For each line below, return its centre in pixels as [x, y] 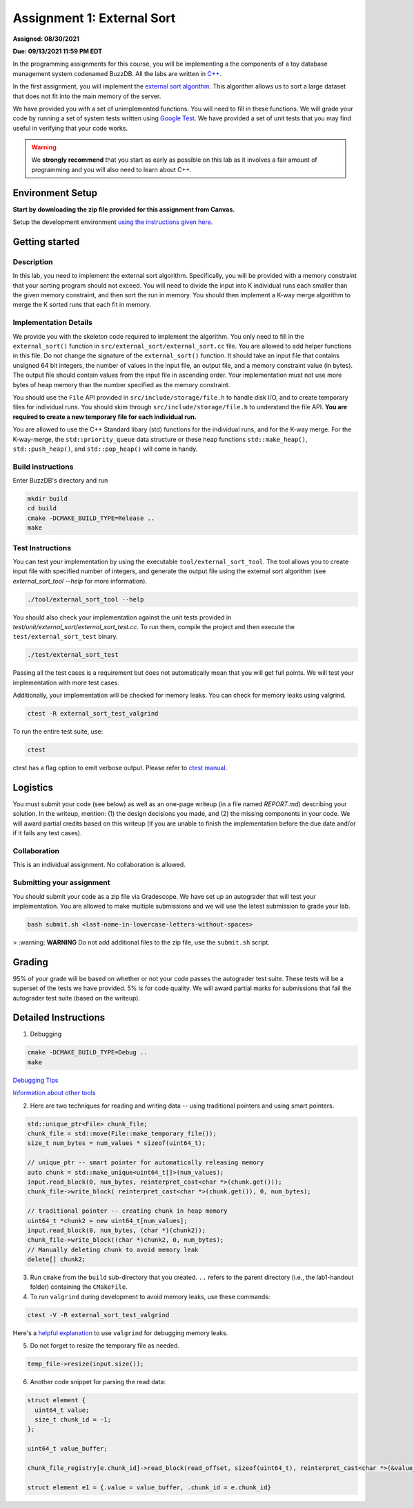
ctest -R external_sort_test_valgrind [93, 714]
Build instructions [43, 467]
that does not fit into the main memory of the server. [87, 96]
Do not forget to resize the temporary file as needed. [105, 1346]
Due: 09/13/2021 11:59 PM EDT [58, 51]
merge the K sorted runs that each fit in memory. [82, 305]
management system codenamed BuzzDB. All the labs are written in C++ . [117, 73]
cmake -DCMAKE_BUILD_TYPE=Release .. [91, 518]
